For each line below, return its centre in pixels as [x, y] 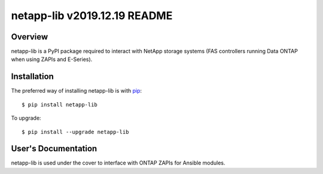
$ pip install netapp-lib [60, 104]
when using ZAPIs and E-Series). [52, 59]
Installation [32, 77]
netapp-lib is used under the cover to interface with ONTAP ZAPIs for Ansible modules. [118, 163]
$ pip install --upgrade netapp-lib [75, 132]
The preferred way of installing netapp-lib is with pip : [77, 91]
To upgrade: [26, 118]
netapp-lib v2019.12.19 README [92, 16]
